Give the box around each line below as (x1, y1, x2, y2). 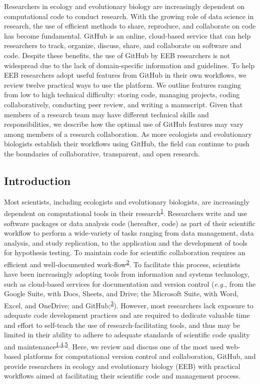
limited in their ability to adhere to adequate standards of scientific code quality (4, 329, 250, 340)
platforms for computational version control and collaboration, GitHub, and (23, 351, 256, 361)
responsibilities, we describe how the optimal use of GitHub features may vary (4, 119, 243, 129)
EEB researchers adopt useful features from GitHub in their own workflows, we (4, 70, 246, 80)
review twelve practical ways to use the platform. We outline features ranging (4, 79, 241, 90)
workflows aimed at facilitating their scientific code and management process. (4, 370, 241, 381)
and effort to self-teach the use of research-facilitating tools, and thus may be (4, 319, 240, 330)
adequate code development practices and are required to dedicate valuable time (4, 310, 250, 320)
